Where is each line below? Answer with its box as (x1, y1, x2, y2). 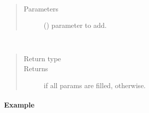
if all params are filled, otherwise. (43, 80, 146, 90)
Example (4, 99, 35, 110)
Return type (23, 53, 61, 64)
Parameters (23, 3, 58, 13)
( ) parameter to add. (43, 20, 107, 30)
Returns (23, 63, 48, 73)
